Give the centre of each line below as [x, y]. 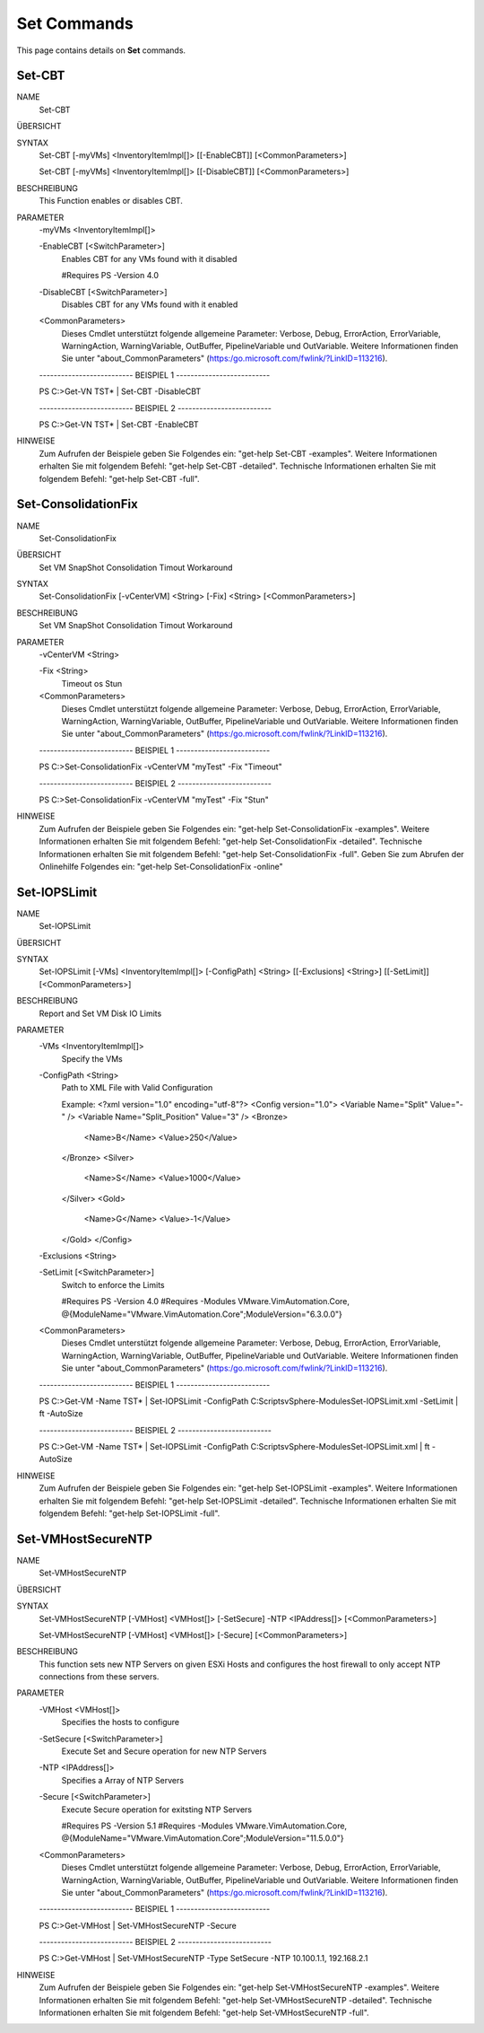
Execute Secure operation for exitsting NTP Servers [157, 1810]
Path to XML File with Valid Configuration [137, 1088]
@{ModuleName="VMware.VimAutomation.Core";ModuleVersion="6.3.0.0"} [202, 1314]
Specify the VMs [92, 1058]
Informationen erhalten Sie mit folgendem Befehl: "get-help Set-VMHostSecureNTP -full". [204, 2013]
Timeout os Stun [92, 683]
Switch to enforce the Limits [113, 1284]
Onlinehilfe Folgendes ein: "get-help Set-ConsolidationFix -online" [161, 866]
